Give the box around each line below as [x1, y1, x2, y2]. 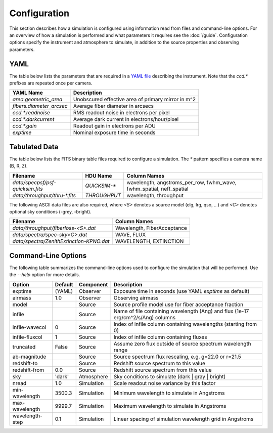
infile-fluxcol [12, 333, 42, 340]
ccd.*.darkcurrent [12, 116, 55, 123]
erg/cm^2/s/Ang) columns [113, 314, 176, 321]
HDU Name [85, 172, 112, 179]
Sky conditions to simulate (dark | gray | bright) [113, 373, 226, 380]
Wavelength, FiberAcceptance [115, 225, 187, 232]
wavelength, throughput [126, 192, 184, 199]
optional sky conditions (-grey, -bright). [9, 209, 92, 215]
